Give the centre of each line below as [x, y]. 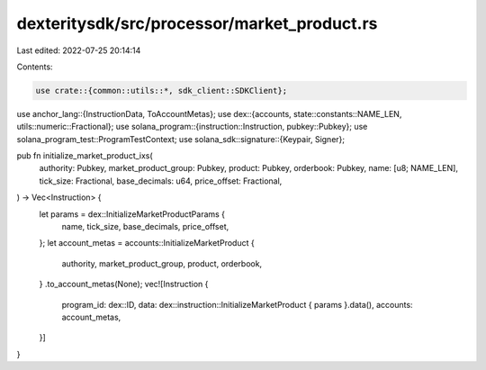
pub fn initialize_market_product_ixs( [85, 156]
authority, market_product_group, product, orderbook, [162, 263]
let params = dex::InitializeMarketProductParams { [132, 214]
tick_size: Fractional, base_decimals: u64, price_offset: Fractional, [161, 181]
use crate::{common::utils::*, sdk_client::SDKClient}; [162, 90]
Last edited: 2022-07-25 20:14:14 [79, 50]
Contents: [35, 67]
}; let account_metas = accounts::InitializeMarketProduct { [147, 243]
